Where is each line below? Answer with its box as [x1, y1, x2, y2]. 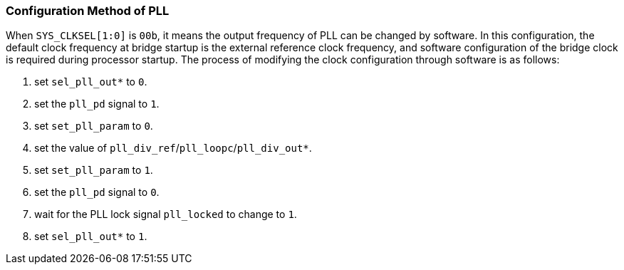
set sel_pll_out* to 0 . [34, 76, 147, 88]
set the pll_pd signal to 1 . [34, 98, 160, 110]
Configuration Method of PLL [6, 4, 170, 18]
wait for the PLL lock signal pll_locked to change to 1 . [34, 208, 297, 221]
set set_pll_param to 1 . [34, 164, 153, 177]
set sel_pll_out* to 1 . [34, 230, 147, 243]
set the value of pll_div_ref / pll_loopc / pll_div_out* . [34, 142, 312, 155]
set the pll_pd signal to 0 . [34, 186, 160, 199]
